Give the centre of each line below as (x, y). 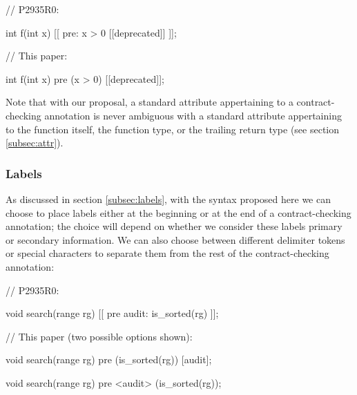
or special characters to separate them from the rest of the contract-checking (167, 253)
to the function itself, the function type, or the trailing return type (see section (173, 129)
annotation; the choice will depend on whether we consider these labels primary (174, 226)
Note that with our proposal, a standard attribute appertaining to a (149, 102)
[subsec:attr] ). (35, 143)
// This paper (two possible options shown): (99, 336)
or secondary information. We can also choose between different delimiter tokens (175, 239)
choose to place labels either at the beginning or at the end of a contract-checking (178, 212)
